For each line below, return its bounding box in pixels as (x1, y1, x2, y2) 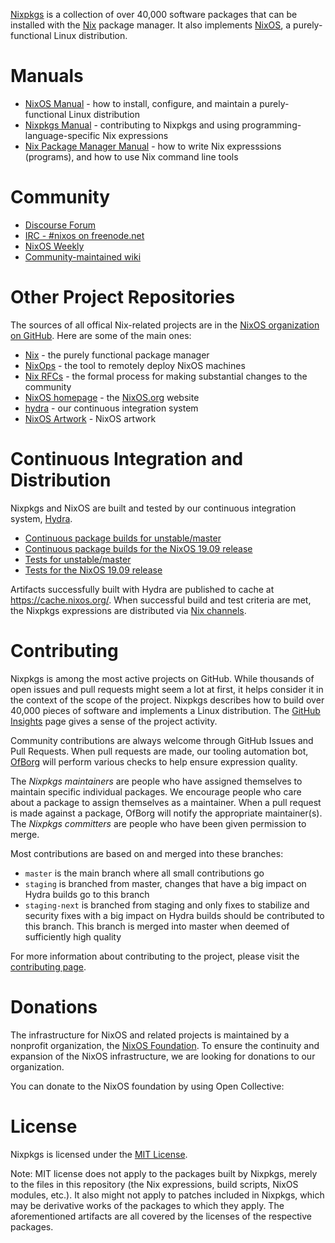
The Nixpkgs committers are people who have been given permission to (10, 817, 307, 829)
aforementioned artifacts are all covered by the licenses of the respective (10, 1210, 312, 1222)
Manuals (10, 65, 84, 88)
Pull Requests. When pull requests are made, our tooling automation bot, (10, 745, 309, 757)
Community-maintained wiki (24, 250, 142, 263)
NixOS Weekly (24, 240, 85, 252)
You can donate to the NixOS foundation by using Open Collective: (10, 1080, 285, 1092)
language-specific (24, 129, 101, 141)
